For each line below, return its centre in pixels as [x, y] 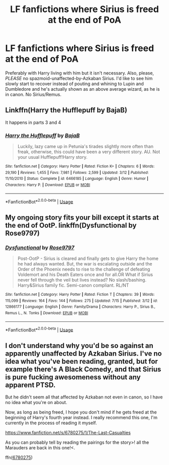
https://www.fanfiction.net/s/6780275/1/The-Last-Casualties [68, 433]
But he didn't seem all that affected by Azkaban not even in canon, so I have [84, 397]
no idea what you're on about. [36, 403]
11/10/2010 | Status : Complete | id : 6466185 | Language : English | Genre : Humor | [77, 179]
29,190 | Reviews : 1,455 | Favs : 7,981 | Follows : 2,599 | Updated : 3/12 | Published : [77, 172]
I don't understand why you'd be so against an [79, 345]
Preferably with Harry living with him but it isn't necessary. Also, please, [80, 73]
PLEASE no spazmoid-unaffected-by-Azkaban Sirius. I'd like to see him [79, 78]
